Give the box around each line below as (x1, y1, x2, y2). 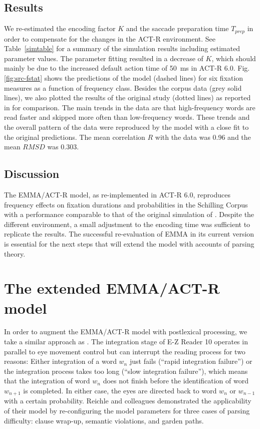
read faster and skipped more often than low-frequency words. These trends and (4, 112, 250, 122)
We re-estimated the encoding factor (4, 23, 116, 34)
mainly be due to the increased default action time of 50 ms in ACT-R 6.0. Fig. (4, 63, 250, 73)
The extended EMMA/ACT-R (4, 278, 220, 298)
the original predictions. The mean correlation (4, 131, 145, 142)
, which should (211, 53, 256, 63)
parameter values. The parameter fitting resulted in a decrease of (4, 53, 203, 63)
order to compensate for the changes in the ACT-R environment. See (4, 33, 216, 44)
